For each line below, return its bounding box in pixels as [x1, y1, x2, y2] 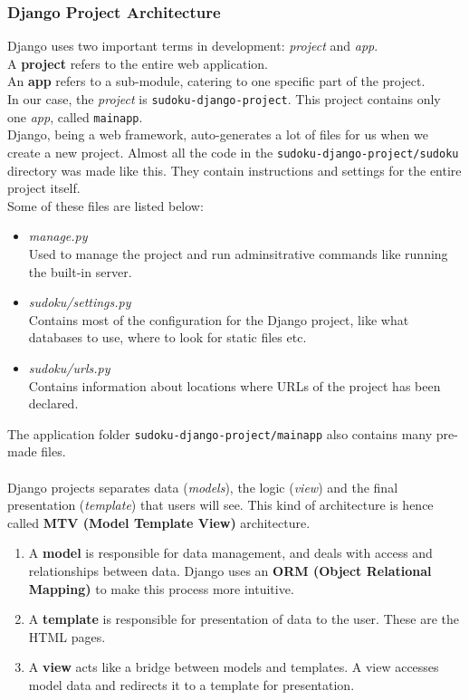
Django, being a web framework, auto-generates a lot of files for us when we [7, 125, 428, 144]
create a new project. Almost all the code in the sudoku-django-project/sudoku [7, 142, 459, 161]
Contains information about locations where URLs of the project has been [28, 376, 441, 395]
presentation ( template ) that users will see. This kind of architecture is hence [7, 495, 434, 514]
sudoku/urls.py [28, 358, 110, 377]
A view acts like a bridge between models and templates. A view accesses [28, 657, 439, 676]
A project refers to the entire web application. [7, 53, 268, 72]
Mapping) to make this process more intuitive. [28, 579, 294, 598]
